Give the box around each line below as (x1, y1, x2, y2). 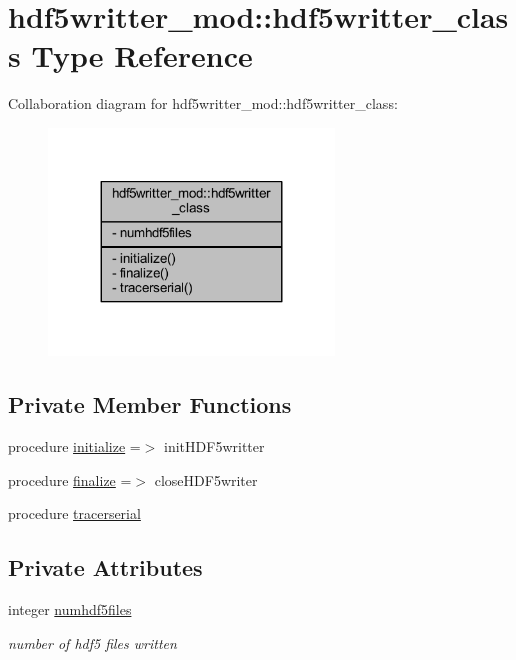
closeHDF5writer (154, 469, 258, 490)
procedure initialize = (8, 436, 141, 457)
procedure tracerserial (8, 503, 141, 524)
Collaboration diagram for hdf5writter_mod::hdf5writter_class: (8, 93, 398, 114)
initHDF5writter (164, 436, 265, 457)
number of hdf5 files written (8, 632, 177, 653)
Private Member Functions (8, 389, 292, 420)
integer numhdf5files (8, 599, 132, 620)
